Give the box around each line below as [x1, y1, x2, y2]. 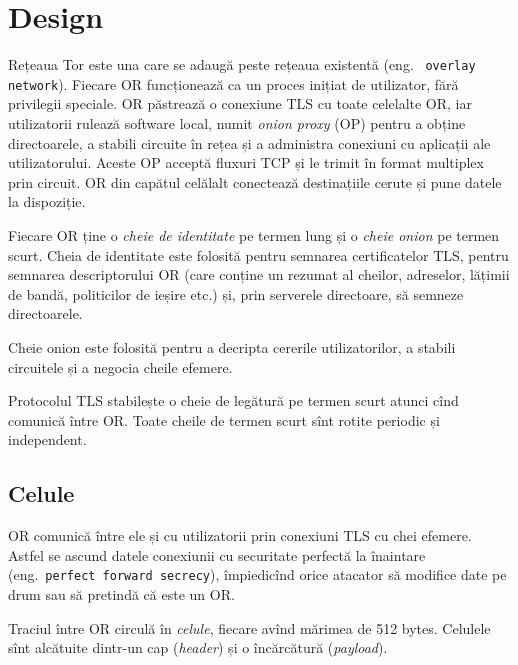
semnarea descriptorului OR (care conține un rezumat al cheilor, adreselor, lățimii [8, 264, 510, 285]
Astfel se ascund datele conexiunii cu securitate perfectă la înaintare [8, 544, 426, 565]
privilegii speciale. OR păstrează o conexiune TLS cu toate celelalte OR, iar [8, 93, 472, 114]
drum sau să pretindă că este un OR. [8, 583, 235, 604]
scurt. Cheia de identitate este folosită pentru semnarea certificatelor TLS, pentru [8, 244, 509, 265]
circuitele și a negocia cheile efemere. [8, 356, 233, 377]
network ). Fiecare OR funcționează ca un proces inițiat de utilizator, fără [8, 73, 459, 94]
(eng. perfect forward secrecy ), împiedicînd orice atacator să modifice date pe [8, 564, 507, 585]
